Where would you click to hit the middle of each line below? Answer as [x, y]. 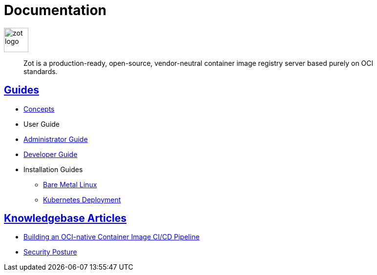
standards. [41, 71]
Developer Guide [51, 154]
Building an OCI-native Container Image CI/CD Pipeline [112, 237]
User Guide [42, 124]
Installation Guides [53, 169]
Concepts [39, 109]
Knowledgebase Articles [65, 218]
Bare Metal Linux [70, 184]
